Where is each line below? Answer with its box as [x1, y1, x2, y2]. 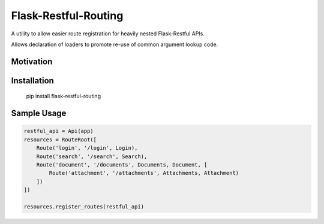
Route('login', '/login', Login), [36, 144, 138, 152]
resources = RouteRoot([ [23, 136, 97, 143]
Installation [11, 75, 54, 86]
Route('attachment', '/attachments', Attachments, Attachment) [49, 169, 239, 177]
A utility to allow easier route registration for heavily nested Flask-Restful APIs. [11, 30, 205, 37]
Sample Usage [11, 108, 67, 119]
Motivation [11, 56, 53, 66]
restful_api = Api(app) [23, 128, 94, 135]
